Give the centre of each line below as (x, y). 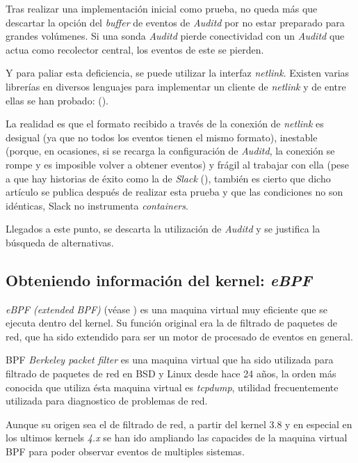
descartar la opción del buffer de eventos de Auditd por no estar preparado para (175, 22)
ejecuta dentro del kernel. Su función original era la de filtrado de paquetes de (172, 323)
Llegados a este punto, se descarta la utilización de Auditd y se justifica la (163, 229)
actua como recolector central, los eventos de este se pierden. (135, 49)
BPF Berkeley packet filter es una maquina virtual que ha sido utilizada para (170, 360)
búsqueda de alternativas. (60, 242)
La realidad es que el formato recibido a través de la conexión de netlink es (165, 124)
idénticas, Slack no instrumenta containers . (97, 205)
